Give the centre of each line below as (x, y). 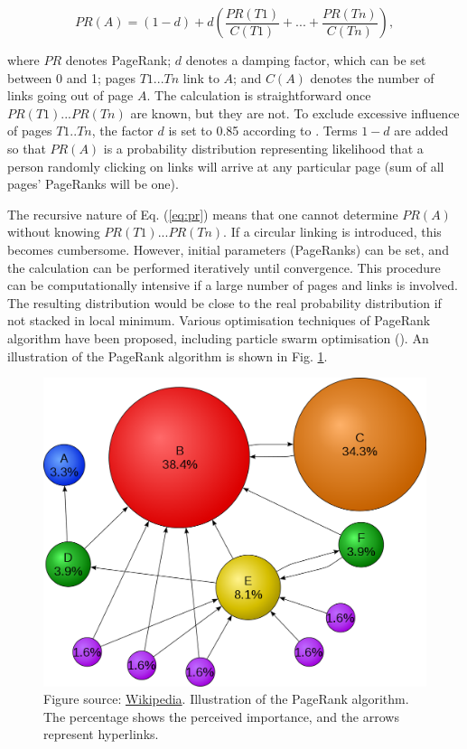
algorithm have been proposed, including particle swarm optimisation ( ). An (218, 337)
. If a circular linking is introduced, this (332, 232)
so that (27, 148)
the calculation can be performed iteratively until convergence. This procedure (224, 267)
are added (421, 131)
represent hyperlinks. (101, 734)
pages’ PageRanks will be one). (93, 184)
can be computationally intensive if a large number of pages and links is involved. (233, 285)
